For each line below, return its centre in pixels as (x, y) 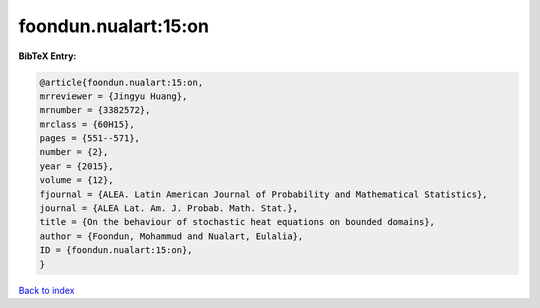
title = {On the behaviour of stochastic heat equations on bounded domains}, (237, 222)
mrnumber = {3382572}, (95, 110)
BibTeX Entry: (47, 56)
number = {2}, (74, 152)
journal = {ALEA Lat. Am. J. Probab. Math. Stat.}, (169, 208)
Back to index (46, 290)
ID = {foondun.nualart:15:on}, (116, 250)
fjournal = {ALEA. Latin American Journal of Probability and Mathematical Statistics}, (264, 194)
